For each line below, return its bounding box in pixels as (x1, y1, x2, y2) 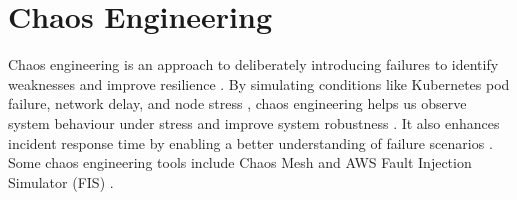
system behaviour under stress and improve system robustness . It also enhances (8, 112, 500, 133)
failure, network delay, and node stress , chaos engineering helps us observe (8, 93, 467, 114)
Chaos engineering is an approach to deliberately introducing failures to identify (8, 54, 499, 75)
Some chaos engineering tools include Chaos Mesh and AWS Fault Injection (8, 152, 472, 173)
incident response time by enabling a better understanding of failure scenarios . (8, 132, 493, 153)
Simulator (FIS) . (8, 171, 114, 192)
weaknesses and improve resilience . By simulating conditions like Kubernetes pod (8, 73, 510, 94)
